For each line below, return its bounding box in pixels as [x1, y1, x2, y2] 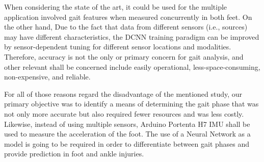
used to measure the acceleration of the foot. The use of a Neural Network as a [4, 128, 251, 139]
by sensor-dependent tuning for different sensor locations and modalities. [4, 41, 231, 52]
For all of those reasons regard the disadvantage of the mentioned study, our [4, 88, 243, 99]
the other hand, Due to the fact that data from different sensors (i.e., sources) [4, 21, 248, 32]
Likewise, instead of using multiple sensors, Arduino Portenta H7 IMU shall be [4, 118, 250, 129]
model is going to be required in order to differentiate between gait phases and [4, 138, 250, 149]
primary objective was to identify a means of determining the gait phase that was [4, 98, 259, 109]
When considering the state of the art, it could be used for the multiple [4, 2, 227, 12]
